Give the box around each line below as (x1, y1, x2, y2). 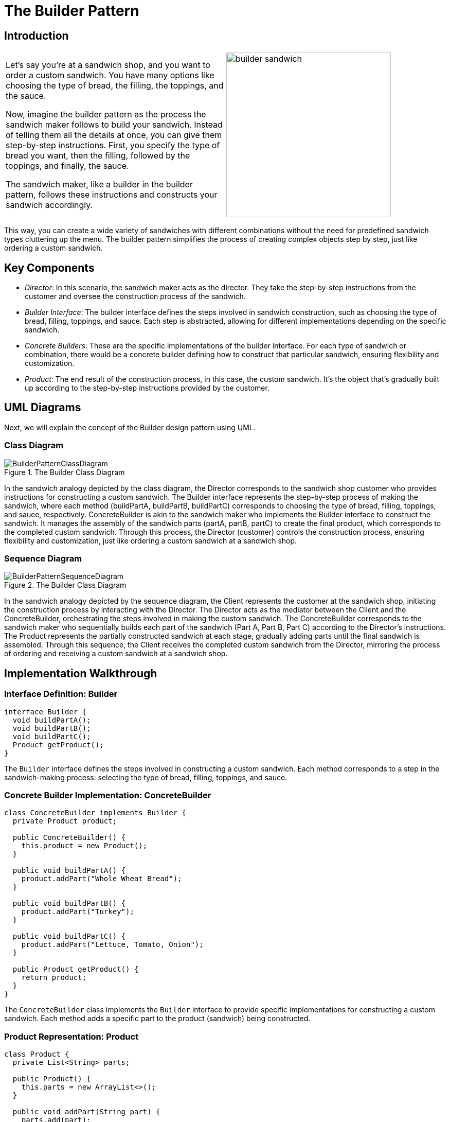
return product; (21, 973, 87, 982)
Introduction (4, 29, 69, 42)
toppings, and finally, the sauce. (6, 161, 129, 171)
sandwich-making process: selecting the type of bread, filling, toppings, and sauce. (4, 773, 287, 782)
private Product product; (12, 817, 117, 826)
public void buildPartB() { (12, 899, 126, 908)
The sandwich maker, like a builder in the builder (6, 179, 193, 190)
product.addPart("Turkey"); (21, 907, 134, 916)
